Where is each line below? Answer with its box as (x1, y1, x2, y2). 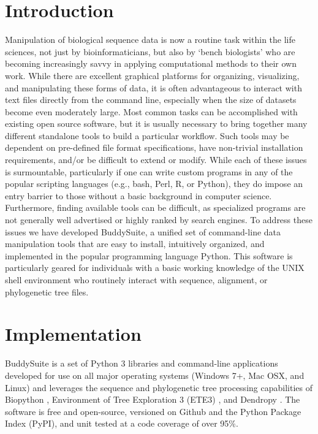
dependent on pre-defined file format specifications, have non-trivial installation (5, 141, 303, 154)
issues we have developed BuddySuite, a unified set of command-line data (5, 225, 281, 238)
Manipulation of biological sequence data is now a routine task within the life (5, 33, 295, 46)
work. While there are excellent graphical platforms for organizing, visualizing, (5, 69, 300, 82)
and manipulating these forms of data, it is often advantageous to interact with (5, 81, 302, 94)
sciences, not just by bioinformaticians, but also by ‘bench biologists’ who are (5, 45, 295, 58)
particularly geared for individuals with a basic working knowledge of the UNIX (5, 261, 305, 274)
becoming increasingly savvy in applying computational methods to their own (5, 57, 297, 70)
